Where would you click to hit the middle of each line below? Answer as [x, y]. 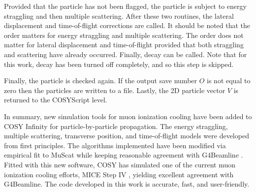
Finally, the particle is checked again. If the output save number [101, 80]
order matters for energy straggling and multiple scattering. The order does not [124, 35]
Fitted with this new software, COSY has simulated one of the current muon [120, 164]
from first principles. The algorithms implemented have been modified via [115, 145]
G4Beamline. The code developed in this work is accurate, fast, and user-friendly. [127, 184]
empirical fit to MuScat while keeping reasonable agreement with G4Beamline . [124, 155]
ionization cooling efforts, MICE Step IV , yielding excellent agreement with [119, 174]
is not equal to [229, 80]
